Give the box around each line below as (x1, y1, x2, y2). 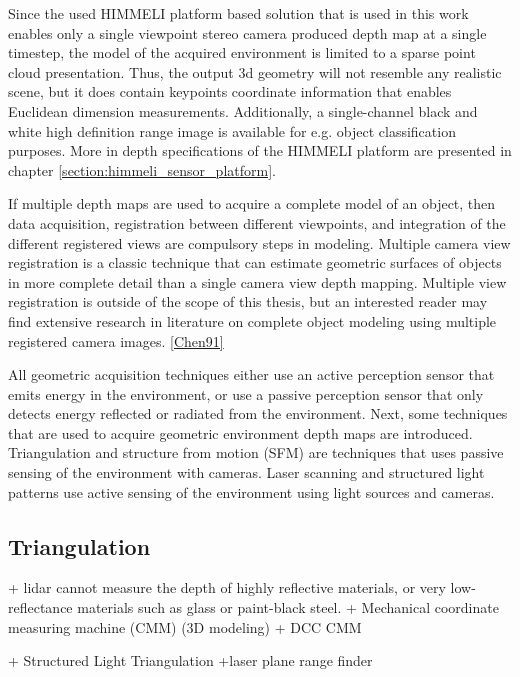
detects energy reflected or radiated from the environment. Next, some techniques (8, 403, 508, 424)
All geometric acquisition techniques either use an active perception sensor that (8, 364, 495, 385)
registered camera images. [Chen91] (8, 330, 224, 351)
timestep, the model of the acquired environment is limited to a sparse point (8, 42, 476, 63)
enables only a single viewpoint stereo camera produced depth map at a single (8, 22, 487, 43)
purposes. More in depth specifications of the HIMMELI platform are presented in (8, 140, 512, 161)
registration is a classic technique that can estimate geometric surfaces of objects (8, 252, 502, 273)
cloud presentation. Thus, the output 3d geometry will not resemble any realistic (8, 61, 502, 82)
